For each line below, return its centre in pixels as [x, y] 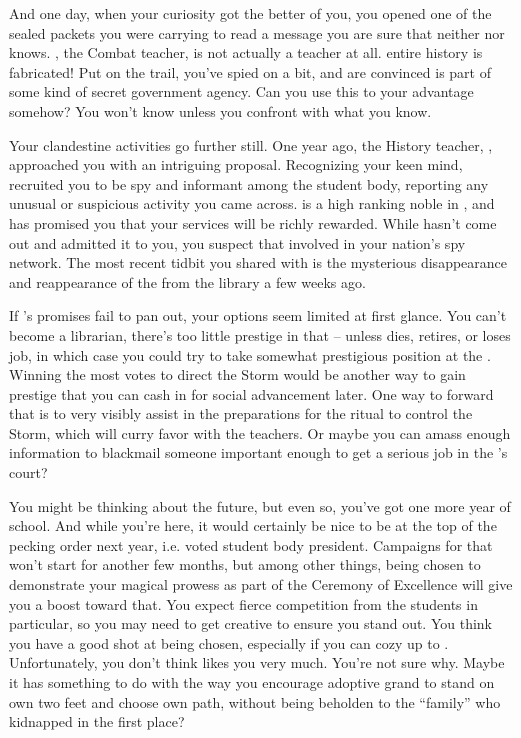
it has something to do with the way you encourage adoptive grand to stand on [252, 682]
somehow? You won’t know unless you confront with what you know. [220, 110]
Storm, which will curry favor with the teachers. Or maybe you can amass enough [260, 432]
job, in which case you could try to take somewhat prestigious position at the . [250, 354]
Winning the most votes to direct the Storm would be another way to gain [237, 374]
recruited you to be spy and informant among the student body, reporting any [249, 183]
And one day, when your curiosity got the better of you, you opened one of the [250, 13]
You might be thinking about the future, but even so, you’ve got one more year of [260, 505]
